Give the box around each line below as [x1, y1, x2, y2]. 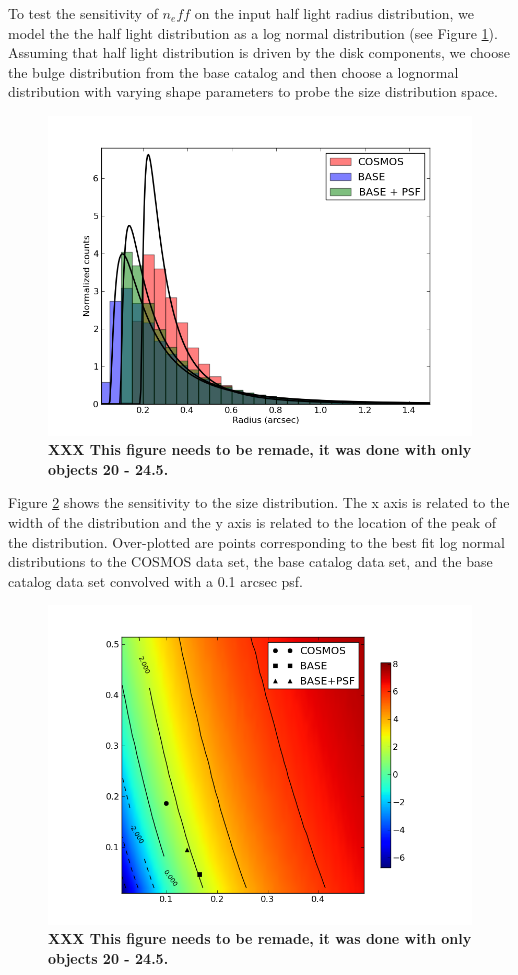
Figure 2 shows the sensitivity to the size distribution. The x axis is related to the [8, 492, 510, 513]
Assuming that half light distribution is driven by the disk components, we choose [8, 42, 510, 63]
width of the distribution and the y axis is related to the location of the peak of [8, 511, 497, 532]
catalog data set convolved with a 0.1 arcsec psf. [8, 570, 304, 591]
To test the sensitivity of [8, 3, 158, 23]
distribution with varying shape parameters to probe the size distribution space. [8, 81, 498, 102]
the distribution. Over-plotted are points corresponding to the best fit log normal [8, 531, 505, 552]
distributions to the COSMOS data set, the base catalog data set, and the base [8, 551, 493, 572]
